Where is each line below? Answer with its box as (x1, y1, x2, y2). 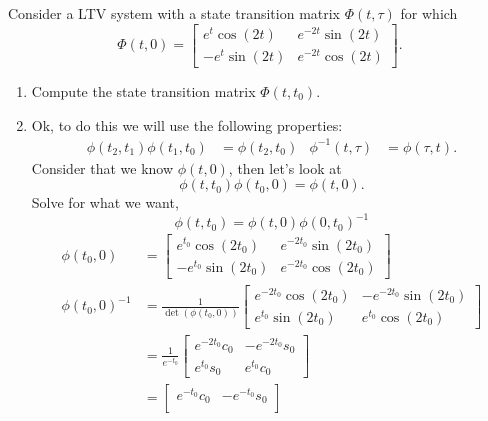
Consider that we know (31, 157, 174, 178)
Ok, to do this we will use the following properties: (31, 114, 343, 135)
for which (400, 3, 458, 24)
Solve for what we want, (31, 192, 179, 213)
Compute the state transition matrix (31, 81, 256, 101)
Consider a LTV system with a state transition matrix (8, 3, 341, 24)
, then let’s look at (228, 157, 342, 178)
